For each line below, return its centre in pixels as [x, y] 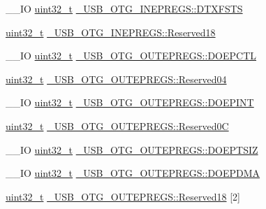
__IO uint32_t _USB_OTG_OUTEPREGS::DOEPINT [130, 102]
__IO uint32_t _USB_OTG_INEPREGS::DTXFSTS [124, 8]
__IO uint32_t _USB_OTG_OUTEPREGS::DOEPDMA [133, 173]
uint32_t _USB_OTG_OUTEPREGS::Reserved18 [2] [123, 196]
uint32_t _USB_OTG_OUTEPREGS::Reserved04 [116, 79]
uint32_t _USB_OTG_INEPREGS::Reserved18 [111, 32]
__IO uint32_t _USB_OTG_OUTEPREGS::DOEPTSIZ [132, 149]
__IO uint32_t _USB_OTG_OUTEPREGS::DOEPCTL [131, 56]
